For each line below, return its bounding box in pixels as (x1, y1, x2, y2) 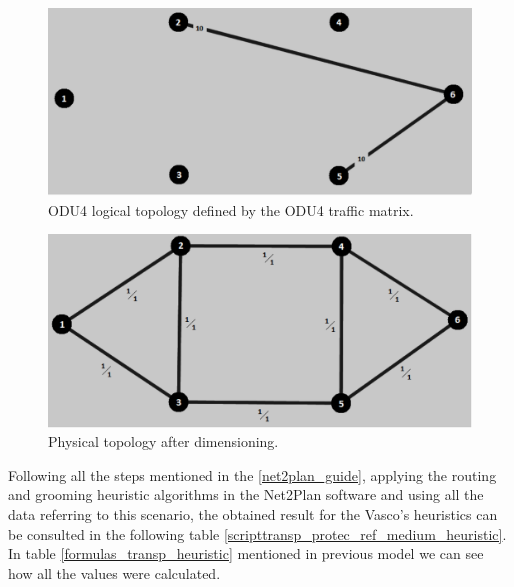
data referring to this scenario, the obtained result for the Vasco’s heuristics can (8, 503, 498, 524)
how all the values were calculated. (8, 562, 221, 583)
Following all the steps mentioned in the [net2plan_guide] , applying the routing (8, 464, 497, 485)
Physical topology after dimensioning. (48, 431, 279, 452)
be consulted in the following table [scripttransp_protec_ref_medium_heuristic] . (8, 523, 507, 544)
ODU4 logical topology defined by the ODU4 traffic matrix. (48, 199, 414, 220)
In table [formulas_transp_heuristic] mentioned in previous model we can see (8, 543, 484, 564)
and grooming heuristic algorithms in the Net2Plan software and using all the (8, 484, 484, 505)
